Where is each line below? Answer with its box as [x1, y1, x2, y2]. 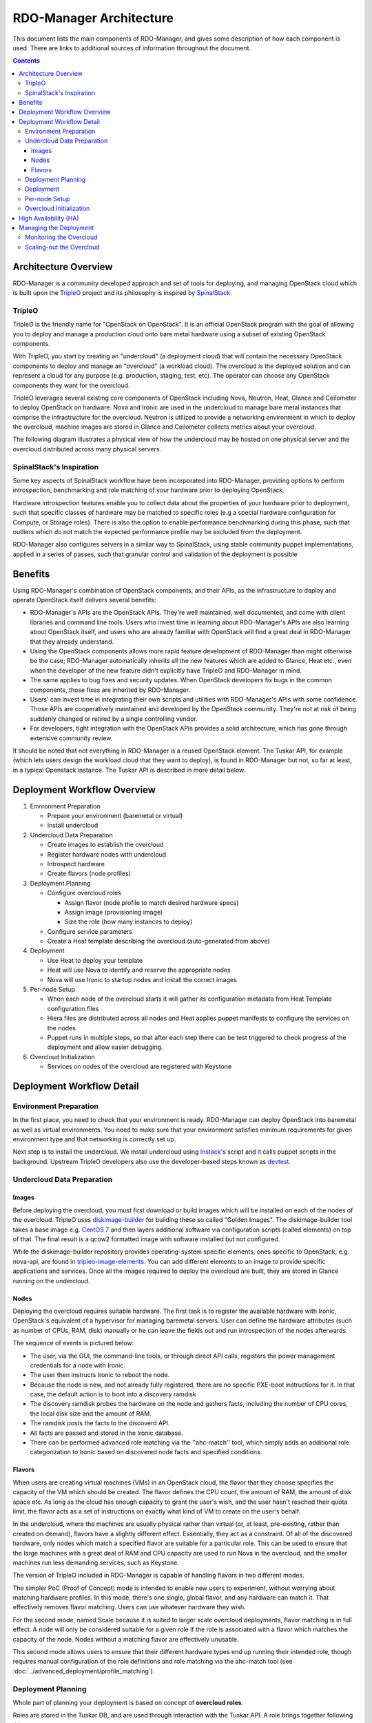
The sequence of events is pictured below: [12, 1339, 134, 1347]
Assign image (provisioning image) [64, 908, 163, 916]
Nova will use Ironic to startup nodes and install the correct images [47, 975, 237, 983]
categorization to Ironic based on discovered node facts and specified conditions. [30, 1448, 262, 1456]
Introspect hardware [47, 859, 105, 868]
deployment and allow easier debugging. [47, 1043, 163, 1051]
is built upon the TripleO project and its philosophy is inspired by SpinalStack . [12, 289, 232, 297]
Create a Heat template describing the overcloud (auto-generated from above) [47, 937, 270, 946]
